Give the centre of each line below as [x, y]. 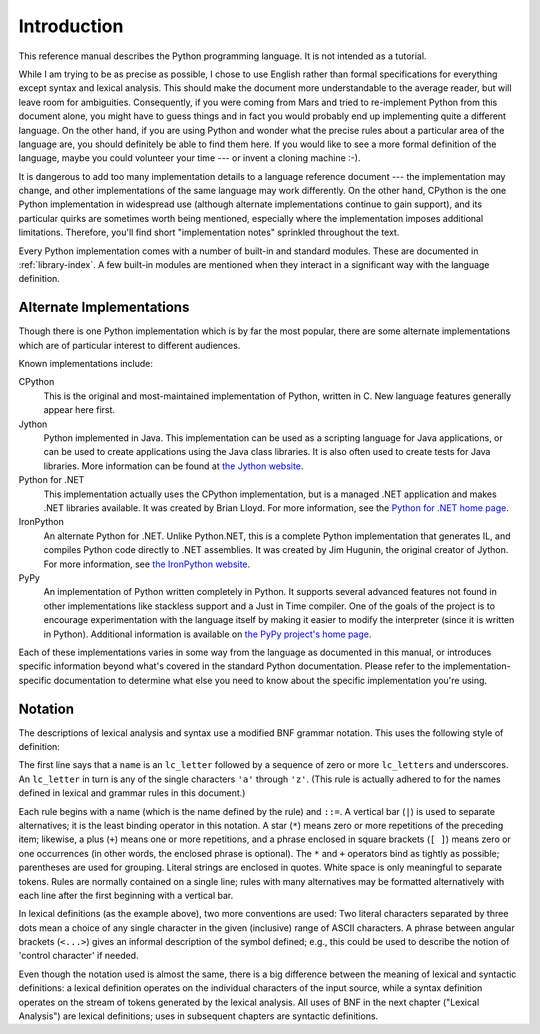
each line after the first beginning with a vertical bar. [126, 895]
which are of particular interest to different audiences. [129, 345]
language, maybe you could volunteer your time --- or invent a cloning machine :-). [189, 158]
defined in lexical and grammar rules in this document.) [132, 793]
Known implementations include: [86, 364]
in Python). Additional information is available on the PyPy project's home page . [207, 634]
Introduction [71, 26]
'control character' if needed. [78, 956]
